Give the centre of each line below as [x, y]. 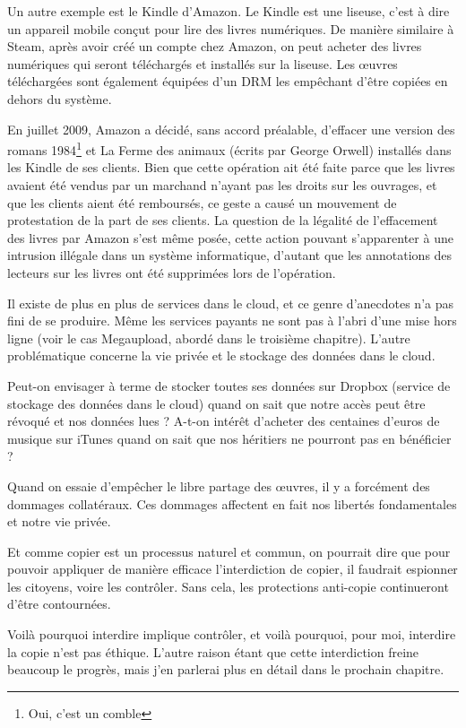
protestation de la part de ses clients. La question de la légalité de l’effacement [223, 220]
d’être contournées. [59, 604]
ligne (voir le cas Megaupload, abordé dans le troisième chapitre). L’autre [209, 338]
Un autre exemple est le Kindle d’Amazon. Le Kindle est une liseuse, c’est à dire [229, 11]
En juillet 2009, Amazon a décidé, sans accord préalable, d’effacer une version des [231, 129]
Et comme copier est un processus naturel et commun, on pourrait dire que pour [229, 551]
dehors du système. [60, 98]
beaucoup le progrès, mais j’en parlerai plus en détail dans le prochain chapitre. [226, 669]
